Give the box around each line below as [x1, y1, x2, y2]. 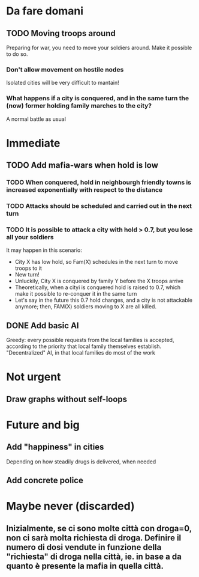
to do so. [6, 50, 28, 58]
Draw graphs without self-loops [6, 394, 128, 404]
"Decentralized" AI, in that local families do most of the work [6, 349, 156, 356]
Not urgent [6, 370, 61, 384]
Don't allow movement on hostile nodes [6, 65, 124, 73]
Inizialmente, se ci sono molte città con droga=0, [6, 523, 192, 533]
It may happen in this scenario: [6, 246, 82, 254]
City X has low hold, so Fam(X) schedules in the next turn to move [14, 258, 179, 266]
